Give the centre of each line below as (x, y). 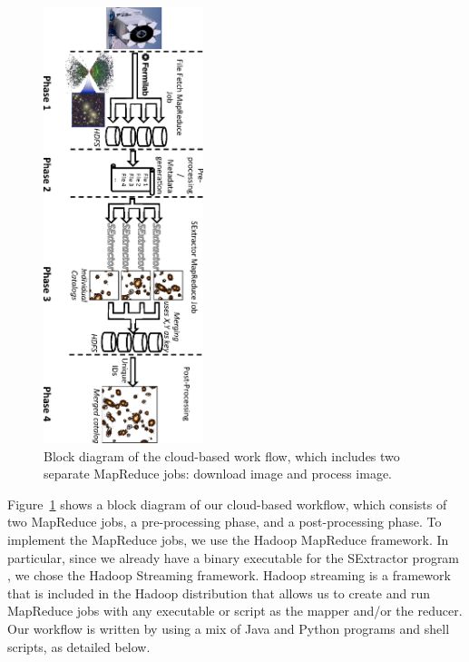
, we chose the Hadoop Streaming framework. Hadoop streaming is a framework (229, 575)
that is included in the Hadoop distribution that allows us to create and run (219, 593)
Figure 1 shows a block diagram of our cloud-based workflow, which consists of (227, 504)
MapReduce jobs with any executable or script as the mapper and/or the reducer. (235, 611)
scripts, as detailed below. (79, 646)
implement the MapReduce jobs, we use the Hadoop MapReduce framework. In (228, 539)
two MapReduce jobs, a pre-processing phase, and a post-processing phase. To (225, 522)
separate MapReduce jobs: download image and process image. (218, 474)
